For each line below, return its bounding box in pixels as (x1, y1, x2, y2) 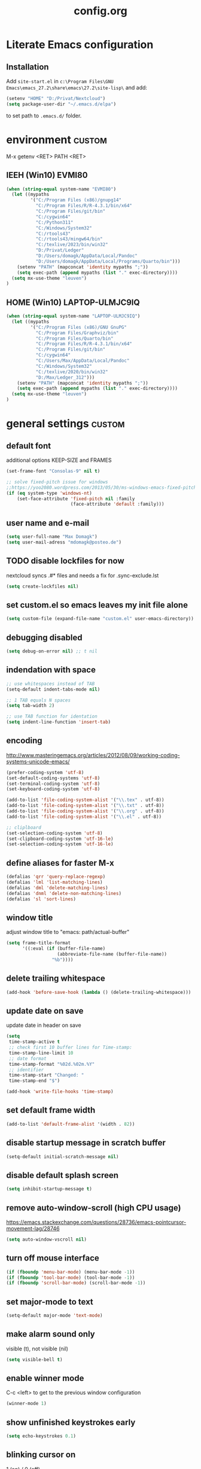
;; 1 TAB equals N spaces (6, 697, 71, 703)
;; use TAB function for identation (6, 714, 98, 720)
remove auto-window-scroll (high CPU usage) (6, 1202, 181, 1213)
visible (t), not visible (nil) (6, 1345, 69, 1352)
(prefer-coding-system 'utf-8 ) (6, 769, 84, 775)
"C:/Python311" (35, 219, 74, 225)
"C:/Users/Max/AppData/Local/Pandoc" (35, 358, 130, 364)
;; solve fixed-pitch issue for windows (6, 479, 109, 485)
